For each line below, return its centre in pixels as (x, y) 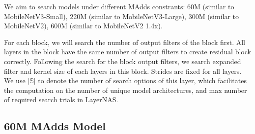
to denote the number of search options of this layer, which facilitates (142, 80)
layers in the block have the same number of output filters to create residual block (127, 52)
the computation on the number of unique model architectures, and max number (126, 90)
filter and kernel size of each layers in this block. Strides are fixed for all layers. (123, 71)
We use (15, 80)
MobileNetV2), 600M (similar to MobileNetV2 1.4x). (83, 26)
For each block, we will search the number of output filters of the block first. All (125, 42)
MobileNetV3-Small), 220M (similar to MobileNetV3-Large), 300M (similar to (122, 16)
